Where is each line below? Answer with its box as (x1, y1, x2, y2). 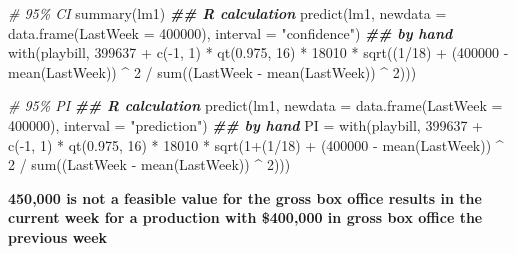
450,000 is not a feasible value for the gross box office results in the (8, 187, 482, 208)
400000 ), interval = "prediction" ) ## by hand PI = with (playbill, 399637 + (8, 114, 483, 135)
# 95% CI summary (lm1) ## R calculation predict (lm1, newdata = (8, 3, 447, 23)
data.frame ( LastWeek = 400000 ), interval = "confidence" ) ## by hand (8, 22, 453, 43)
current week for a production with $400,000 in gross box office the (8, 207, 483, 228)
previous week (8, 226, 108, 247)
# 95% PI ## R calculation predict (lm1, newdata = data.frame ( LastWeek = (8, 95, 503, 116)
